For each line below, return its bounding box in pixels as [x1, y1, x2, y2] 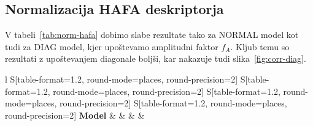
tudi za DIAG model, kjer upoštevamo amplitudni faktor [5, 40, 218, 53]
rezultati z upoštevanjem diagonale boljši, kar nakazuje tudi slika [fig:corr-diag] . [5, 52, 306, 65]
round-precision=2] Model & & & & [5, 108, 145, 121]
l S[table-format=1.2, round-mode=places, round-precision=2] [5, 72, 238, 85]
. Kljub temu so [230, 40, 290, 53]
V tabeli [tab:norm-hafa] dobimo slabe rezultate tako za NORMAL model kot [5, 28, 299, 41]
